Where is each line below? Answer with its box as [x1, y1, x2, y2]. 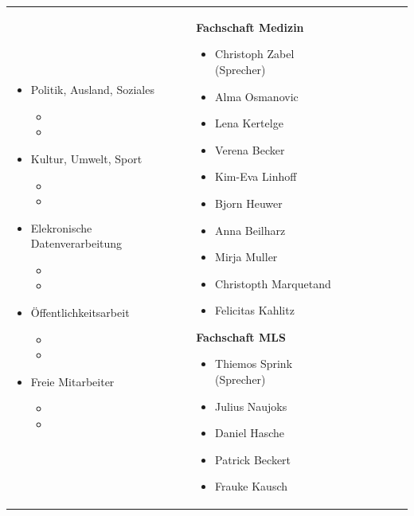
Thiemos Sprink [215, 355, 293, 372]
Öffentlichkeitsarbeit [30, 304, 130, 321]
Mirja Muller [215, 248, 278, 265]
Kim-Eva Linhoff [215, 168, 297, 185]
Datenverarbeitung [30, 235, 123, 252]
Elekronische [30, 219, 92, 236]
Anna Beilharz [215, 221, 286, 238]
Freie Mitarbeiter [30, 373, 115, 389]
